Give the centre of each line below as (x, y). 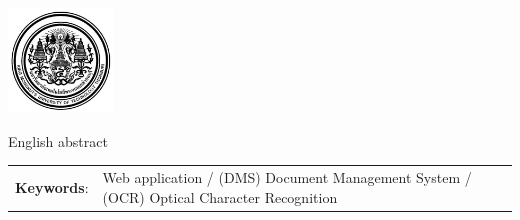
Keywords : (52, 187)
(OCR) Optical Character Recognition (220, 196)
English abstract (58, 140)
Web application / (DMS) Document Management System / (287, 177)
